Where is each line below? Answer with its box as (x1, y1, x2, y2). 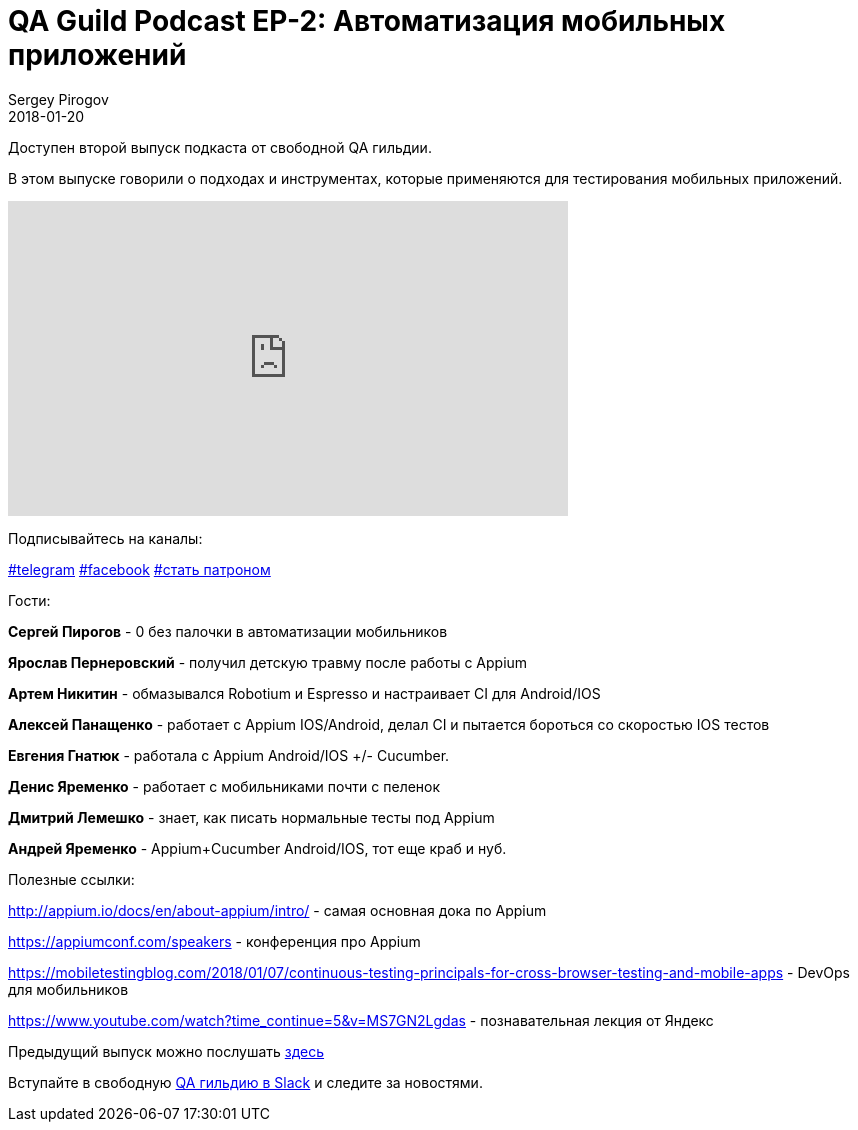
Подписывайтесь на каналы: (8, 529, 203, 547)
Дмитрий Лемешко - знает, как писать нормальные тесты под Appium (8, 808, 495, 826)
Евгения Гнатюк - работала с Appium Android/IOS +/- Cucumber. (8, 746, 450, 764)
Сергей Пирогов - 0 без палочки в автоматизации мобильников (8, 622, 448, 640)
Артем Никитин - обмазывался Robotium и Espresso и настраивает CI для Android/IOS (8, 684, 601, 702)
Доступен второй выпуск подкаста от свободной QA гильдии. (8, 138, 432, 156)
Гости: (8, 591, 51, 609)
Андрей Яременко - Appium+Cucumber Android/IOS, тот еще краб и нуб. (8, 839, 507, 857)
